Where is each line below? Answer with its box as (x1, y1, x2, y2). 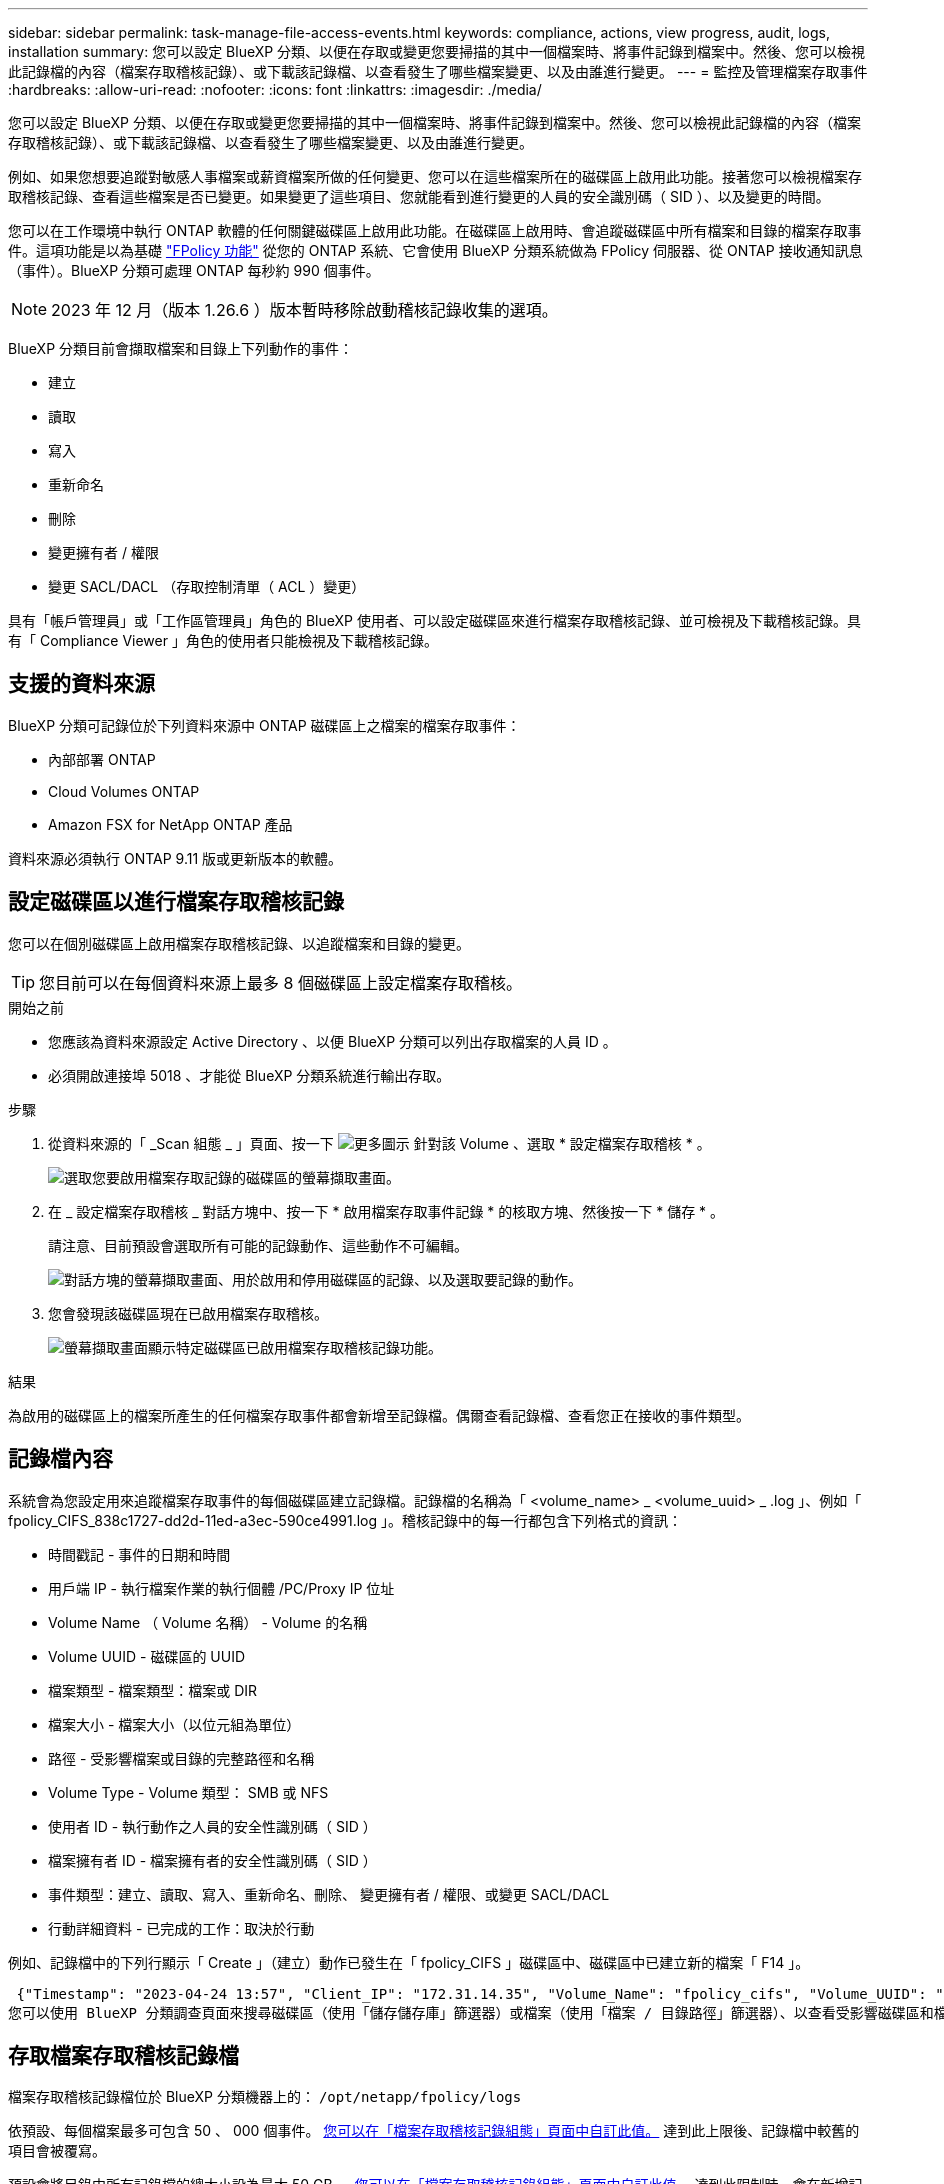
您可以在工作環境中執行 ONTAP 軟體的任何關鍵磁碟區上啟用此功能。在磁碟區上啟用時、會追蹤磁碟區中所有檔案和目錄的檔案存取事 (8, 222, 862, 239)
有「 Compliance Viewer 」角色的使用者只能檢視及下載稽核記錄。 (8, 632, 438, 649)
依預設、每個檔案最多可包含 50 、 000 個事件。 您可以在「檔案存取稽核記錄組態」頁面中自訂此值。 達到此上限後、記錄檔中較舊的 (8, 2122, 860, 2140)
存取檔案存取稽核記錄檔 (8, 2042, 239, 2068)
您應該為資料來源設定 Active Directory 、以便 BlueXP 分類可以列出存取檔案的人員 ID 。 (48, 1032, 617, 1050)
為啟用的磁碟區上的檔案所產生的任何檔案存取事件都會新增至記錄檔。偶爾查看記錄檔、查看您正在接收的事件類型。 (8, 1406, 750, 1424)
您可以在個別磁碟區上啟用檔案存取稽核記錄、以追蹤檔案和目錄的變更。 (8, 934, 470, 952)
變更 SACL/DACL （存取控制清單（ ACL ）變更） (48, 578, 366, 595)
